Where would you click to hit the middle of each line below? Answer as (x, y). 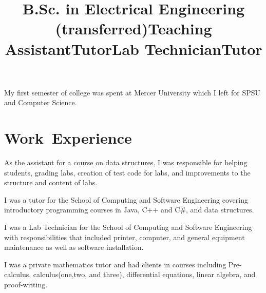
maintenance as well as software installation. (74, 247)
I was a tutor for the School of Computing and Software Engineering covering (126, 199)
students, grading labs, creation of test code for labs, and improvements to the (127, 172)
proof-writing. (26, 284)
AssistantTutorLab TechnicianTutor (134, 48)
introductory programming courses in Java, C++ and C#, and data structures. (129, 210)
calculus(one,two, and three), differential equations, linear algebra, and (144, 274)
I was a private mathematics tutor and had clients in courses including (115, 264)
